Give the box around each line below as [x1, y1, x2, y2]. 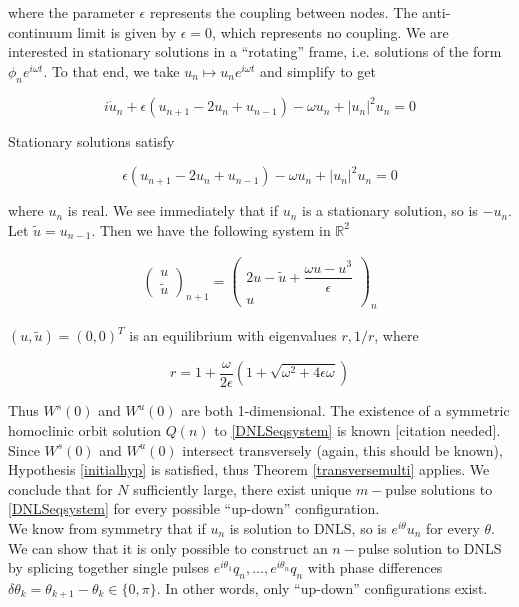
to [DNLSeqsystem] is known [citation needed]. [214, 420, 501, 441]
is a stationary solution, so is [302, 200, 478, 221]
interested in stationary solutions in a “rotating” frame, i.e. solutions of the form [8, 41, 502, 62]
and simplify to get [259, 60, 376, 81]
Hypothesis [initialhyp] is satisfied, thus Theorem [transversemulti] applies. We [8, 459, 490, 480]
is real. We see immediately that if [67, 200, 279, 221]
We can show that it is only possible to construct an [8, 537, 328, 558]
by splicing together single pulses [8, 557, 210, 578]
